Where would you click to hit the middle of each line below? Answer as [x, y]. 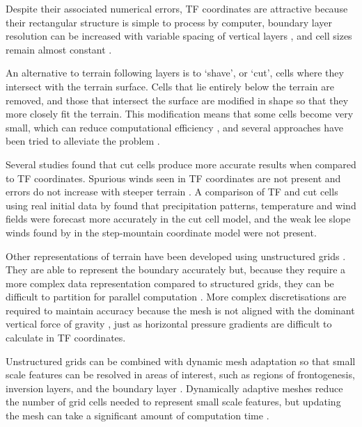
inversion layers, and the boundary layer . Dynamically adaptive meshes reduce [174, 388]
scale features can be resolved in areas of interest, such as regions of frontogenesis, [180, 374]
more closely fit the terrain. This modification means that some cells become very [180, 114]
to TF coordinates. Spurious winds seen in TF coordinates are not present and [173, 178]
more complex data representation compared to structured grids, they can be [170, 283]
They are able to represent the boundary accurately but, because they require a [176, 269]
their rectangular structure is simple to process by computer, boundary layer [169, 22]
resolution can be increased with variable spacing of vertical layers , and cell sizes [179, 36]
